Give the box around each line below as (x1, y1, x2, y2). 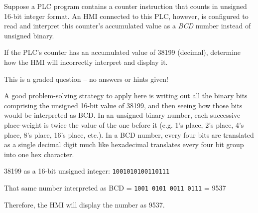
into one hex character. (4, 149, 74, 159)
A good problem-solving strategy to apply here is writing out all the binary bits (4, 90, 248, 101)
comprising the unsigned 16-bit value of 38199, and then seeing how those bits (4, 100, 243, 110)
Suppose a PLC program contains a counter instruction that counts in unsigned (4, 1, 247, 11)
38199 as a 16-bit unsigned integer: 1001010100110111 (4, 166, 170, 176)
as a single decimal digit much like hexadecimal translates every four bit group (4, 139, 244, 150)
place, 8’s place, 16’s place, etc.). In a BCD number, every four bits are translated (4, 129, 254, 140)
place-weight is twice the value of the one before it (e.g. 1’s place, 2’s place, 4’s (4, 119, 244, 130)
